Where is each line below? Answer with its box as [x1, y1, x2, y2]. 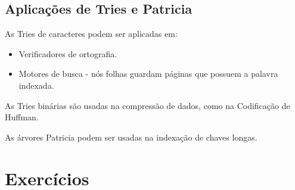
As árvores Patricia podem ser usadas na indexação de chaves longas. [5, 130, 257, 143]
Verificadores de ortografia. [18, 47, 117, 60]
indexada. [18, 79, 54, 91]
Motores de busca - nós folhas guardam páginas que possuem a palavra [18, 67, 278, 80]
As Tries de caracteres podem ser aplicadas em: [5, 27, 178, 40]
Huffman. [5, 111, 39, 123]
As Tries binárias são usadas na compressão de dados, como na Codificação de [5, 99, 290, 111]
